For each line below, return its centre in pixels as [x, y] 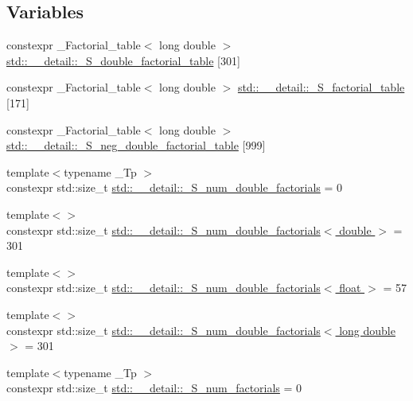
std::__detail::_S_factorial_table [321, 87]
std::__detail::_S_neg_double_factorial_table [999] [136, 145]
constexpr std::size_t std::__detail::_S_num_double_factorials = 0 [175, 187]
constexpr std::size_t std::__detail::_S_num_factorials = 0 [154, 388]
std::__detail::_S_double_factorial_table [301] [123, 60]
